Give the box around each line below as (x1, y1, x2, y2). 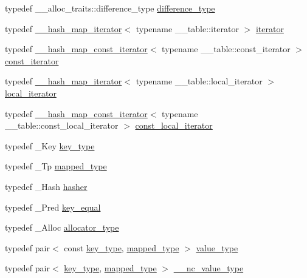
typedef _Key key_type (5, 139, 95, 152)
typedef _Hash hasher (5, 180, 88, 192)
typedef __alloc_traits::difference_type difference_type (5, 2, 215, 14)
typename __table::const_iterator (162, 42, 291, 55)
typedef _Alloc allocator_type (5, 221, 119, 234)
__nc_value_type (173, 262, 244, 274)
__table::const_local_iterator (5, 119, 119, 132)
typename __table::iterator (136, 22, 239, 35)
